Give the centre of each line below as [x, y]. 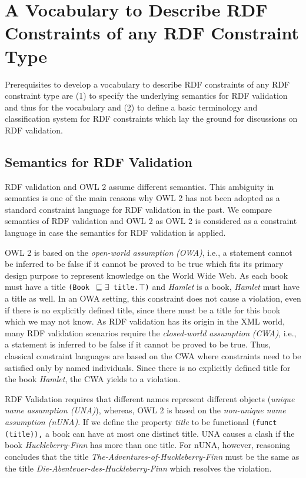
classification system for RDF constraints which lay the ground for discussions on [151, 118]
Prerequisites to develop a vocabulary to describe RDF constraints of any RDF [147, 84]
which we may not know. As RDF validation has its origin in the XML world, [145, 321]
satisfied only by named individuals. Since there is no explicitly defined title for [148, 367]
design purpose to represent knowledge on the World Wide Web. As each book [147, 275]
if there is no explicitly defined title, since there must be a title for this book [143, 310]
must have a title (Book [47, 287]
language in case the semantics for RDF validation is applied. [115, 233]
